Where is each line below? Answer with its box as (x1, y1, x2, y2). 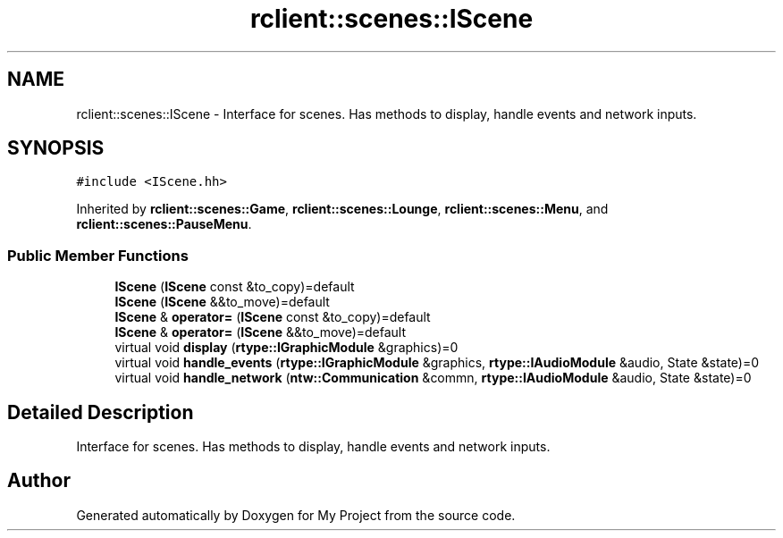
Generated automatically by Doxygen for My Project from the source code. (76, 507, 516, 523)
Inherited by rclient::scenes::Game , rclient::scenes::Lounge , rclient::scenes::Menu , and (76, 201, 609, 217)
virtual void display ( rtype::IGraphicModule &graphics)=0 (114, 340, 459, 356)
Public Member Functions (7, 246, 189, 265)
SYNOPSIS (7, 137, 105, 160)
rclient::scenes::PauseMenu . (76, 216, 252, 232)
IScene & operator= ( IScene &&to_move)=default (114, 324, 407, 340)
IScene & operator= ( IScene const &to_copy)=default (114, 309, 431, 325)
